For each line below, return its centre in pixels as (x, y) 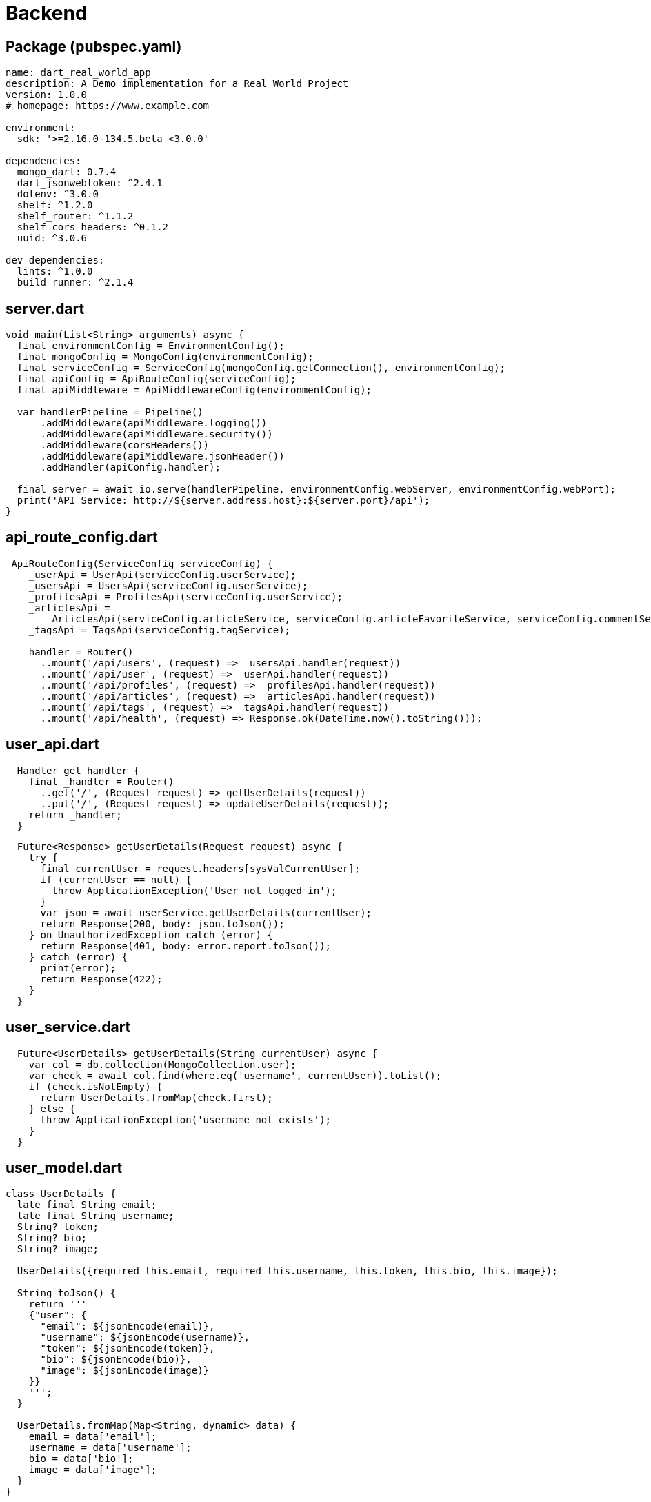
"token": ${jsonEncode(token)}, (128, 1348)
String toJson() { (67, 1293)
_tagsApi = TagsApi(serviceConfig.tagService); (160, 630)
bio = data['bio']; (81, 1459)
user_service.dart (68, 1027)
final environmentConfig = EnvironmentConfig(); (151, 346)
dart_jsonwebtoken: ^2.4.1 (90, 183)
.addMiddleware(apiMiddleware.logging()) (154, 423)
